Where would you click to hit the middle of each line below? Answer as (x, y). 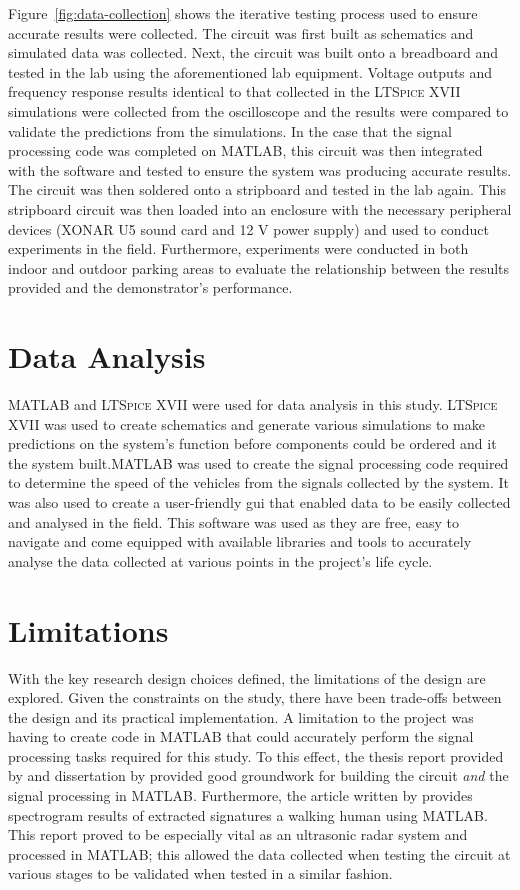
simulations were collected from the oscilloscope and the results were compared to (258, 110)
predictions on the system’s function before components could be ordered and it (252, 443)
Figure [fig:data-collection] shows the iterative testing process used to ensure (243, 13)
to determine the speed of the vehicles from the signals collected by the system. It (258, 482)
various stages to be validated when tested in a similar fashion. (200, 873)
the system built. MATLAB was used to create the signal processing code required (258, 462)
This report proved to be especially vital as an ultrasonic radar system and (238, 834)
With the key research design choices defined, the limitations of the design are (247, 677)
